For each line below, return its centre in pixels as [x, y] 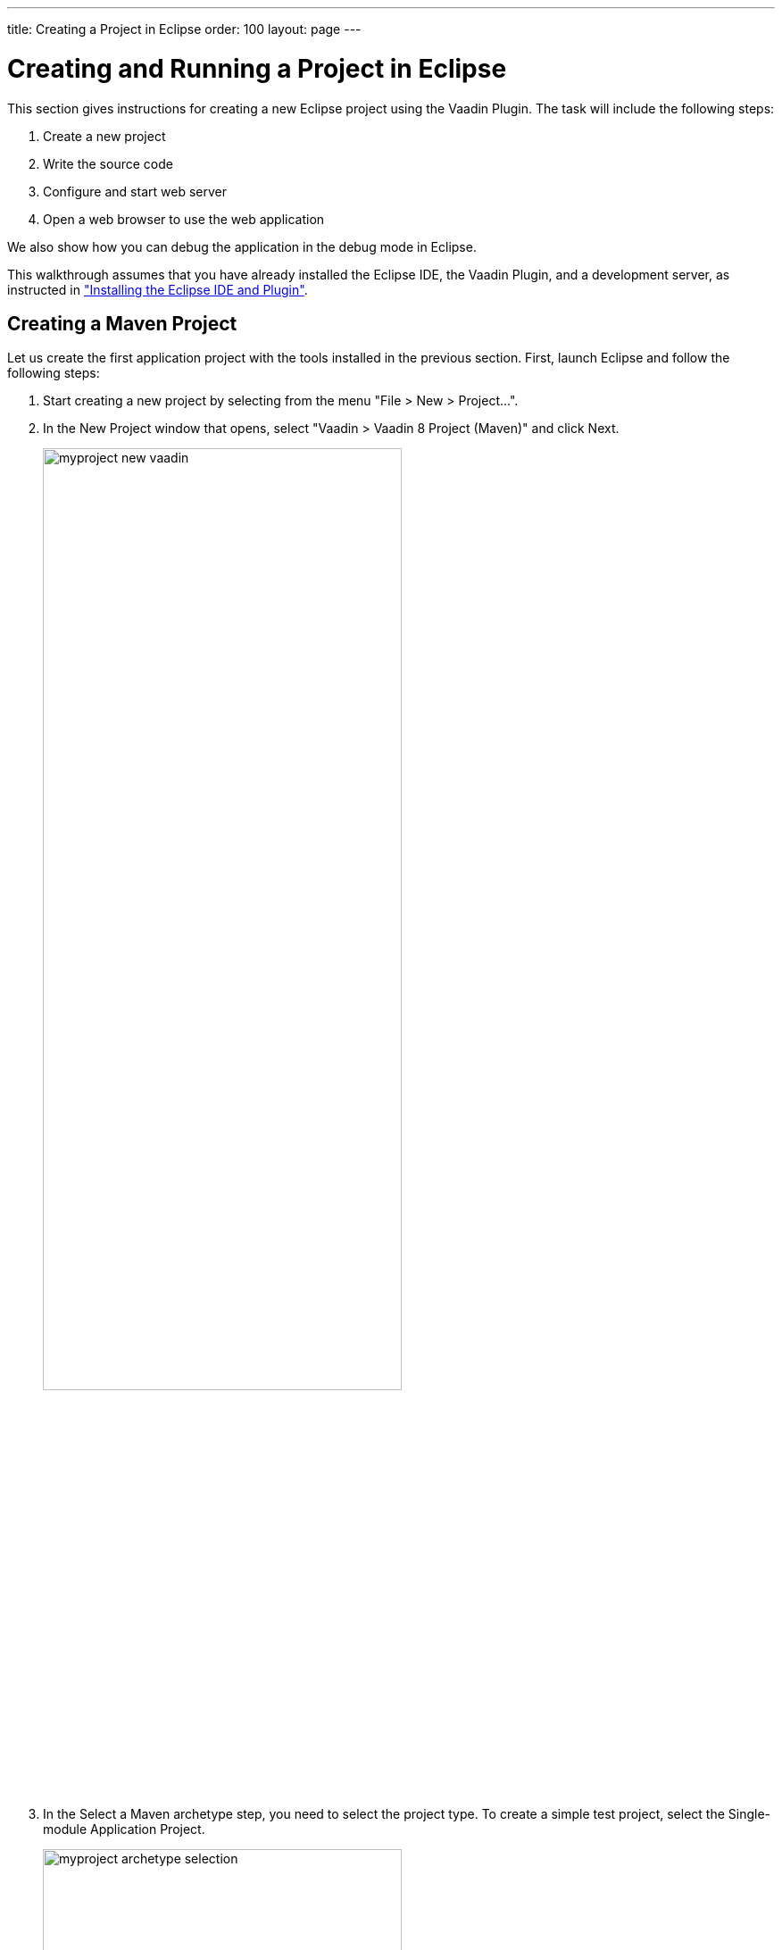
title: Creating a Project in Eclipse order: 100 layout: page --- [184, 29]
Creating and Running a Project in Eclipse [257, 68]
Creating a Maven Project [122, 323]
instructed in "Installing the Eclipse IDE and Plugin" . [158, 289]
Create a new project [104, 136]
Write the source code [108, 163]
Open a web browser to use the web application [184, 219]
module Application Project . [124, 1829]
